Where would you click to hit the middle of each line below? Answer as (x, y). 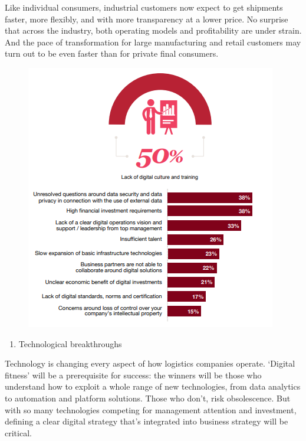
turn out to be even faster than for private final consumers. (112, 53)
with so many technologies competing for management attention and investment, (151, 409)
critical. (18, 432)
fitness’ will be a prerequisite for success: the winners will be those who (133, 375)
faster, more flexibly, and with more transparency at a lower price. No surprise (147, 19)
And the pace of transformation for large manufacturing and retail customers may (153, 42)
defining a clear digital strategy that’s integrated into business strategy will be (147, 421)
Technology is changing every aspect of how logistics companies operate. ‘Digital (150, 363)
